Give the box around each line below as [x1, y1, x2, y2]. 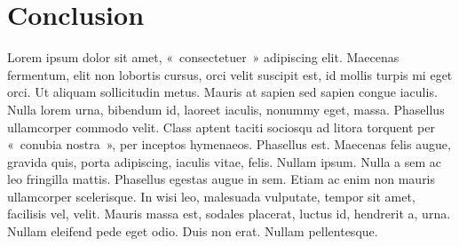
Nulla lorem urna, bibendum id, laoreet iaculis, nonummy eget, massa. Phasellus [7, 99, 445, 118]
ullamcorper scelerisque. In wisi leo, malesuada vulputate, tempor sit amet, [7, 186, 415, 205]
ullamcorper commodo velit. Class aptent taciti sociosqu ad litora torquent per [7, 117, 435, 136]
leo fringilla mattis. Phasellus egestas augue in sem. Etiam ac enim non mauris [7, 170, 436, 188]
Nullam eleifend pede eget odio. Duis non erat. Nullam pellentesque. [7, 222, 378, 241]
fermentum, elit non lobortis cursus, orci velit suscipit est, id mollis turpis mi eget [7, 65, 453, 83]
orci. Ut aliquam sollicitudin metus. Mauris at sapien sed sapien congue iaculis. [7, 83, 438, 101]
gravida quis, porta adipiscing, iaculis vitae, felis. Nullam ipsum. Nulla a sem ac [7, 152, 442, 171]
